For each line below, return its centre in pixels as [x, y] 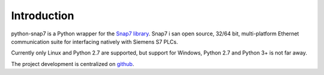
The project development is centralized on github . [73, 64]
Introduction [43, 16]
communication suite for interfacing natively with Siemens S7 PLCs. [94, 41]
